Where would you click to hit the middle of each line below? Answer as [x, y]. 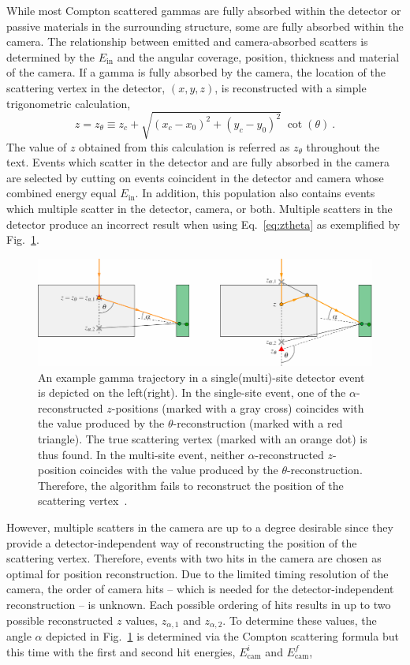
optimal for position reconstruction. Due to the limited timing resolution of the [198, 573]
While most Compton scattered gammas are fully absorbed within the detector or [204, 10]
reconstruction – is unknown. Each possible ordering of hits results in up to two [199, 604]
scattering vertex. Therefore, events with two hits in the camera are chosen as [194, 558]
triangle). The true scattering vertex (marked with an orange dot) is [203, 439]
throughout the [343, 146]
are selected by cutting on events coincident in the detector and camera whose [195, 177]
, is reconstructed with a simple [291, 87]
